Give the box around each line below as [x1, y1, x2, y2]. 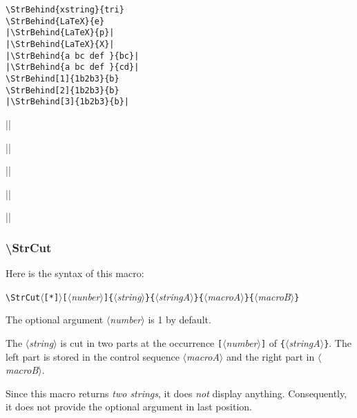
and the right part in [226, 349, 315, 363]
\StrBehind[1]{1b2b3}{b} [6, 73, 119, 84]
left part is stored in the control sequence [6, 349, 180, 363]
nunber [71, 289, 100, 303]
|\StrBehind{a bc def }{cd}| [6, 62, 139, 73]
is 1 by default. [148, 312, 211, 327]
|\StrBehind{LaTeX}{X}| [6, 39, 115, 49]
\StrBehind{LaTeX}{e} [6, 16, 105, 26]
